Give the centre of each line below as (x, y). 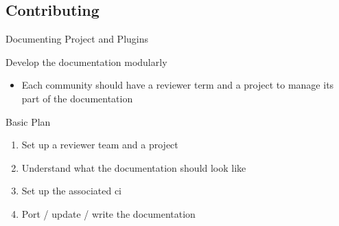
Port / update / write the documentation (108, 213)
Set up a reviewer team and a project (100, 145)
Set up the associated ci (71, 191)
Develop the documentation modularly (86, 61)
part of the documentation (77, 98)
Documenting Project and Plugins (77, 39)
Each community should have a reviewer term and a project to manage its (178, 85)
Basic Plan (28, 121)
